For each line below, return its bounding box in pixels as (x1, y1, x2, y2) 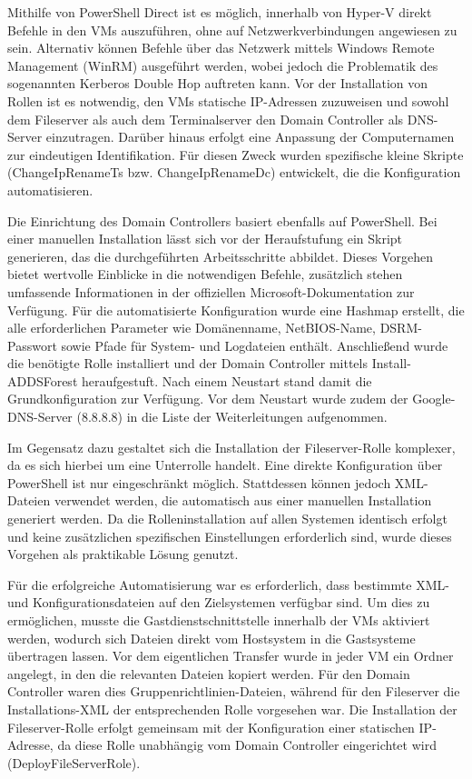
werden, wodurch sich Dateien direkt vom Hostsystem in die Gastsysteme (7, 628, 416, 647)
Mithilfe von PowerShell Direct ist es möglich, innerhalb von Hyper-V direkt (7, 3, 432, 21)
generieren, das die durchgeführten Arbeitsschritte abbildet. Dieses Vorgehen (7, 246, 434, 265)
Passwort (7, 335, 57, 355)
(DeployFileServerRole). (7, 753, 141, 772)
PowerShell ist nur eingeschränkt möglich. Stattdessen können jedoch (7, 473, 391, 492)
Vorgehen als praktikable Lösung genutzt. (7, 544, 239, 564)
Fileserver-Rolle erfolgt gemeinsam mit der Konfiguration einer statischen (7, 717, 415, 736)
